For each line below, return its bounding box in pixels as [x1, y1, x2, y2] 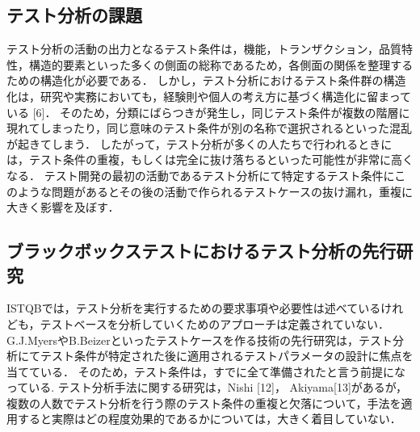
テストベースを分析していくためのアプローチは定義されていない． [40, 315, 389, 332]
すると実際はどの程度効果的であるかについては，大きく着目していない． [17, 410, 401, 427]
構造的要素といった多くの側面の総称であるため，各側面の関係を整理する [28, 56, 414, 73]
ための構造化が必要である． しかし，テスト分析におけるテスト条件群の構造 [6, 72, 406, 89]
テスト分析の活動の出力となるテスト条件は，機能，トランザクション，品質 [6, 40, 401, 57]
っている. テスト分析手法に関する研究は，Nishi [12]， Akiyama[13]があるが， [6, 379, 407, 396]
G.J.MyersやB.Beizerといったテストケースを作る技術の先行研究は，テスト [6, 331, 393, 348]
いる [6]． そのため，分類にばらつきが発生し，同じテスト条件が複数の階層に [6, 103, 410, 120]
